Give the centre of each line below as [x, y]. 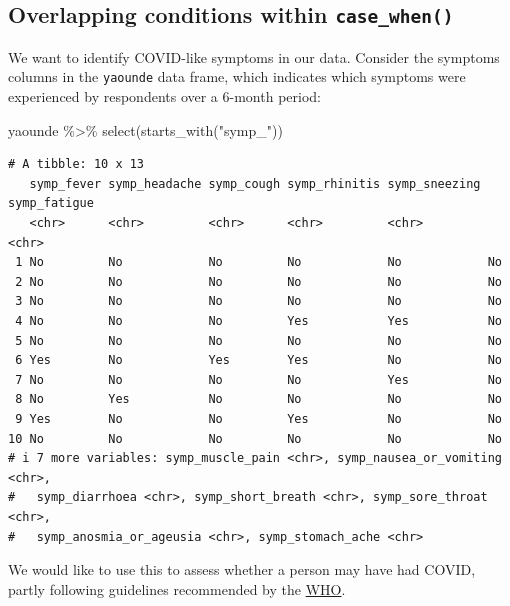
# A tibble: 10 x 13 [76, 164]
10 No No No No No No [255, 438]
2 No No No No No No [258, 281]
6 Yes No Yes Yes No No [258, 360]
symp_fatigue [51, 203]
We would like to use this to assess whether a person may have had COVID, [242, 569]
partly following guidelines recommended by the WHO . [177, 588]
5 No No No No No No [258, 340]
